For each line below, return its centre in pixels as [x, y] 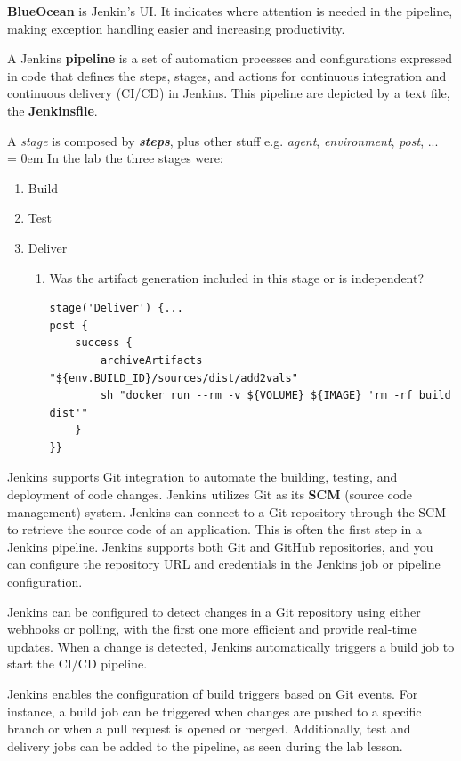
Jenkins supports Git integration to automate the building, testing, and [202, 477]
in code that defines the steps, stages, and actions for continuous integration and [227, 75]
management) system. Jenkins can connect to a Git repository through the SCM [227, 511]
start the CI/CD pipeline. [77, 664]
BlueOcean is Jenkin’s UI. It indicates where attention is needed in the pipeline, [230, 11]
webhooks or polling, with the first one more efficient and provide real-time [212, 629]
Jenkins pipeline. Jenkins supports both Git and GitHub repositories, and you [220, 546]
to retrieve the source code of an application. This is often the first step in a [215, 529]
